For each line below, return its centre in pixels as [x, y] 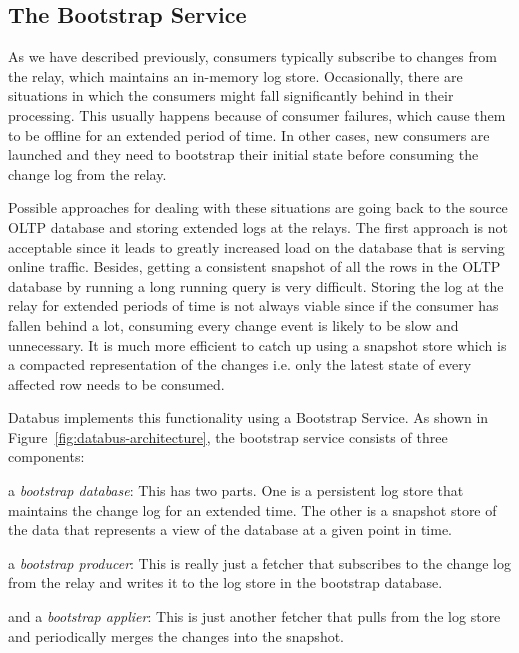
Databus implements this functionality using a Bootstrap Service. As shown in [248, 417]
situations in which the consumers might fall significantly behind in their [231, 95]
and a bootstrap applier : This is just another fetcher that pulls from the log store [254, 616]
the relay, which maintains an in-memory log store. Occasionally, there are [235, 75]
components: [46, 456]
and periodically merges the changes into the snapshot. [176, 635]
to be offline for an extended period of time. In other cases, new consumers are [249, 134]
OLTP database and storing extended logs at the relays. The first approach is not [258, 226]
